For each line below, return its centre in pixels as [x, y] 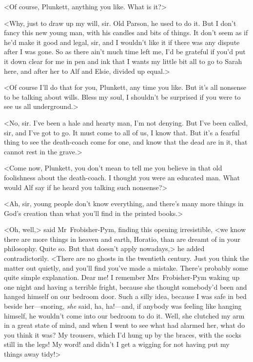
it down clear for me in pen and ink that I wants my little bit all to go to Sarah [123, 61]
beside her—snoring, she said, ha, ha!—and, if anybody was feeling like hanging [123, 306]
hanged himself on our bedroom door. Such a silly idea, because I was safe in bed [125, 296]
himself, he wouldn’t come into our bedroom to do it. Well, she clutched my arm [124, 315]
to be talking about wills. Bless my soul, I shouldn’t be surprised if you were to [122, 96]
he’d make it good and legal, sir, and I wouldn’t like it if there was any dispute [122, 42]
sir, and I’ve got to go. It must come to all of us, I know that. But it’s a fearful [122, 132]
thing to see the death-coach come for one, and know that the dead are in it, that [126, 142]
